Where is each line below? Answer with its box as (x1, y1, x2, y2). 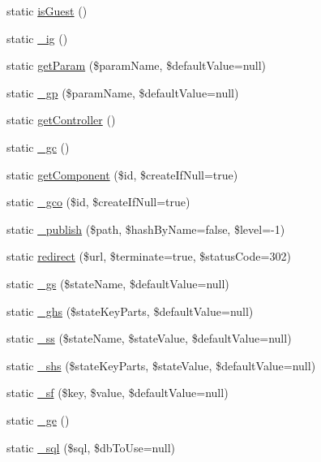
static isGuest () (6, 2, 88, 19)
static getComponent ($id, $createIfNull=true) (6, 166, 238, 183)
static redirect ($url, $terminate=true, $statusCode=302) (6, 248, 291, 265)
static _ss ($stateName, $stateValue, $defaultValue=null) (6, 330, 292, 347)
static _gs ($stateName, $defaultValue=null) (6, 274, 229, 291)
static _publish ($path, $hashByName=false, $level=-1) (6, 220, 285, 237)
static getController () (6, 111, 116, 128)
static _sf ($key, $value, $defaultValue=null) (6, 384, 229, 401)
